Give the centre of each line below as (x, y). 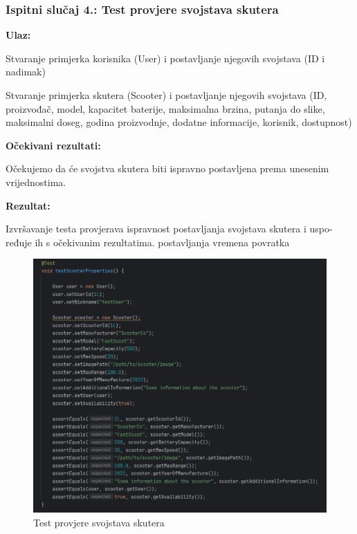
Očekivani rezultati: (53, 145)
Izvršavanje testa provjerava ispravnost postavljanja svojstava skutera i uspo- (169, 229)
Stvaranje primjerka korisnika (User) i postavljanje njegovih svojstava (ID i (165, 58)
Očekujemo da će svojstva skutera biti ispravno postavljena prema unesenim (167, 168)
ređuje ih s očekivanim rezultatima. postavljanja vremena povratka (148, 242)
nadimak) (26, 72)
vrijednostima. (36, 182)
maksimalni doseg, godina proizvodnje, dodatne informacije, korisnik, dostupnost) (179, 122)
